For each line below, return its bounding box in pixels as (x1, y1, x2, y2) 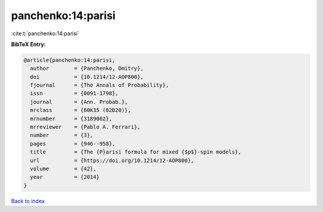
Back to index (11, 197, 45, 204)
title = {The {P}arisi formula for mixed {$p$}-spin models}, (30, 149, 242, 155)
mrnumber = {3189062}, (30, 115, 112, 122)
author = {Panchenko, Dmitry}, (30, 65, 144, 72)
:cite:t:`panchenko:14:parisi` (11, 30, 80, 37)
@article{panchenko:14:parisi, (23, 57, 116, 63)
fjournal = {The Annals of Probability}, (30, 82, 169, 89)
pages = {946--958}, (30, 140, 116, 147)
